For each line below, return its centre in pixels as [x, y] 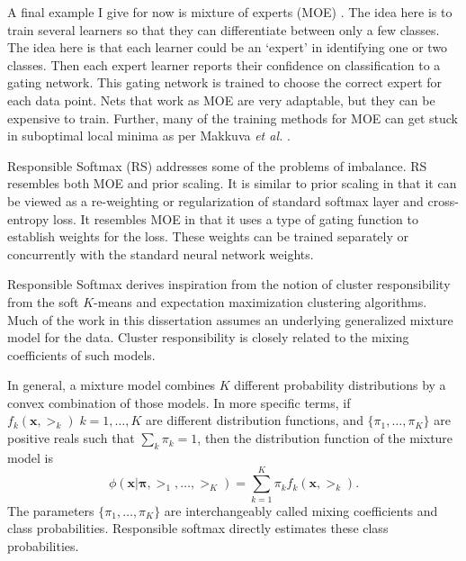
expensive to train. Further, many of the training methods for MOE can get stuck [233, 118]
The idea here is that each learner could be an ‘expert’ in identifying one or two [228, 47]
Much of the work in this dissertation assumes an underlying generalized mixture [230, 319]
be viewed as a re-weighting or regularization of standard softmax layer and [215, 200]
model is [31, 457]
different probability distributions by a [340, 385]
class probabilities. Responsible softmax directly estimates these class [198, 528]
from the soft [43, 301]
